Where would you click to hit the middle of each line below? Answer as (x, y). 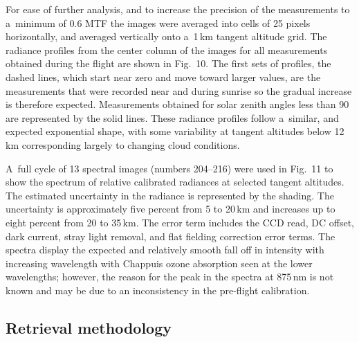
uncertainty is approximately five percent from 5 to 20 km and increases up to (171, 209)
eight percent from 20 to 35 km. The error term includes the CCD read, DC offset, (180, 222)
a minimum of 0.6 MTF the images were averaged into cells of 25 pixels (158, 22)
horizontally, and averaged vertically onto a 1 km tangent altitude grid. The (166, 36)
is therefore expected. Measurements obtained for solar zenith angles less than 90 (177, 104)
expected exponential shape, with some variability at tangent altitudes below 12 (175, 131)
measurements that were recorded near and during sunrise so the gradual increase (179, 90)
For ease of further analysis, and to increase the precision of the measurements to (178, 9)
